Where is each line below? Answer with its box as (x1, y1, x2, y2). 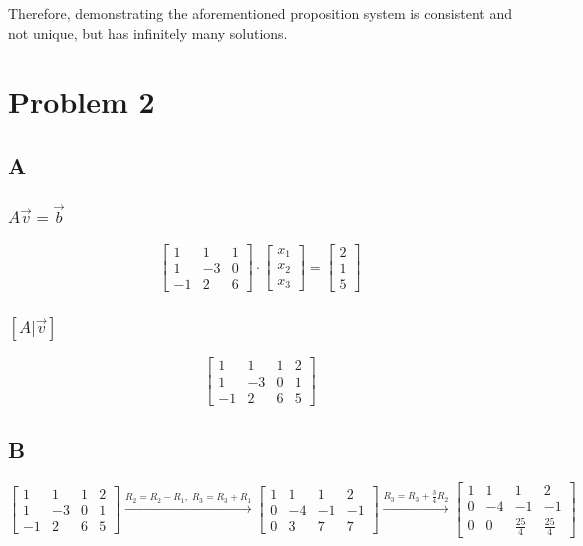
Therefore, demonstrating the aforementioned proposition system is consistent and (8, 3, 512, 23)
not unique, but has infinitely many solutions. (8, 22, 288, 43)
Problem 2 (8, 81, 155, 122)
